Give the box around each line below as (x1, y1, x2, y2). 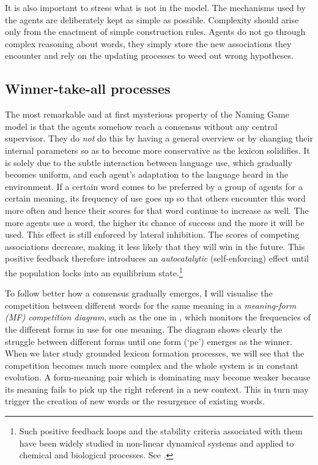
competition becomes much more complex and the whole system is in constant (5, 358, 298, 371)
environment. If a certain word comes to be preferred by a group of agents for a (5, 180, 303, 192)
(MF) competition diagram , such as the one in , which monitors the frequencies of (5, 311, 311, 323)
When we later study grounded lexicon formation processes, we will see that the (5, 347, 305, 360)
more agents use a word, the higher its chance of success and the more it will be (5, 216, 305, 229)
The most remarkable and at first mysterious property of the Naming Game (5, 108, 289, 121)
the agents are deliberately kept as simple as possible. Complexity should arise (5, 13, 299, 26)
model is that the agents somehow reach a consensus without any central (5, 119, 278, 132)
